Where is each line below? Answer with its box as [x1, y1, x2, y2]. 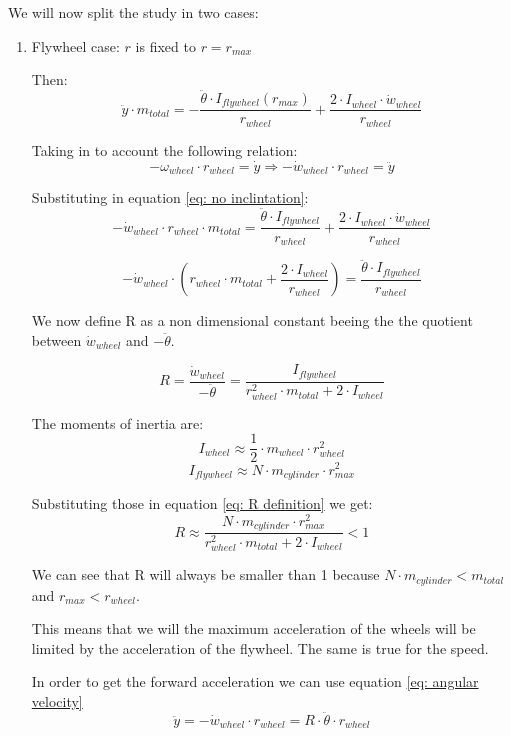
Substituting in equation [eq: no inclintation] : [31, 187, 309, 208]
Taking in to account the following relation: [31, 139, 298, 160]
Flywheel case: [31, 35, 120, 56]
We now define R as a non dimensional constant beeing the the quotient [31, 310, 473, 331]
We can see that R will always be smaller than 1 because [31, 564, 380, 585]
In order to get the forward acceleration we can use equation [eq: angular [31, 671, 479, 692]
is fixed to [135, 35, 196, 56]
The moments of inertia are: [31, 412, 204, 433]
